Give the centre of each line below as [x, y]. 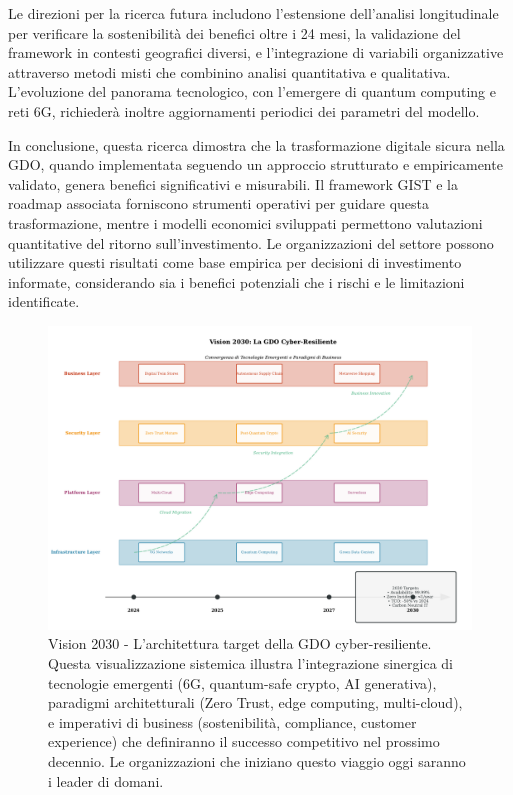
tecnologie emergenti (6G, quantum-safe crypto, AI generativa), [242, 682]
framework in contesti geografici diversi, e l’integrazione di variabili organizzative [256, 52]
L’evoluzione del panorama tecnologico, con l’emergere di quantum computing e [252, 91]
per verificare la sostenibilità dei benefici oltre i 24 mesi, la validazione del [234, 32]
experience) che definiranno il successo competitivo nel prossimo [244, 741]
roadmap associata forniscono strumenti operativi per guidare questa [219, 203]
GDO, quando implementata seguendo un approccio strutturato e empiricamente [255, 164]
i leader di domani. [106, 780]
